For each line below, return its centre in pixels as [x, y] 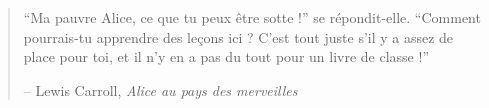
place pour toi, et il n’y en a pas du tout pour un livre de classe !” [226, 56]
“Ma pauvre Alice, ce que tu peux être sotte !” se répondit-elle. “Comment [252, 17]
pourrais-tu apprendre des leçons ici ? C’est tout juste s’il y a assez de [238, 36]
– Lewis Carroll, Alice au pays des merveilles [160, 89]
